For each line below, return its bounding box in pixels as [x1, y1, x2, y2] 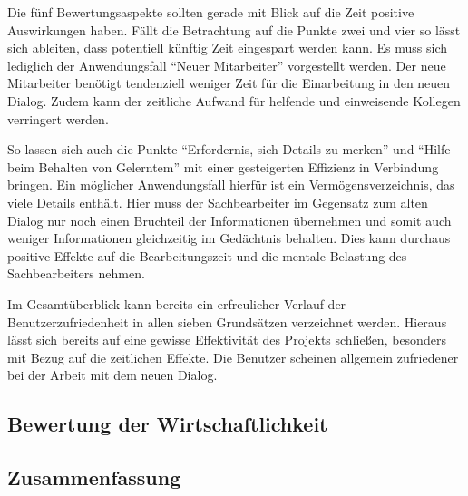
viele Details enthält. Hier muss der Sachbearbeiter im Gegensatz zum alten [7, 192, 428, 211]
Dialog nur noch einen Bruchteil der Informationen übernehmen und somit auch [7, 210, 452, 229]
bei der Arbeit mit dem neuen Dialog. [7, 365, 218, 384]
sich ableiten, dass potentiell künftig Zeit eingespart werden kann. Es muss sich [7, 38, 448, 57]
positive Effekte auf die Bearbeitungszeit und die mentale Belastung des [7, 246, 407, 265]
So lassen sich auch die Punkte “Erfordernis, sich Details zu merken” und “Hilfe [7, 140, 451, 159]
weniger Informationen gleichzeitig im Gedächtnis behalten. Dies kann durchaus [7, 229, 451, 248]
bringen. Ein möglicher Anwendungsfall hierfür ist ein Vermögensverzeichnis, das [7, 175, 455, 194]
